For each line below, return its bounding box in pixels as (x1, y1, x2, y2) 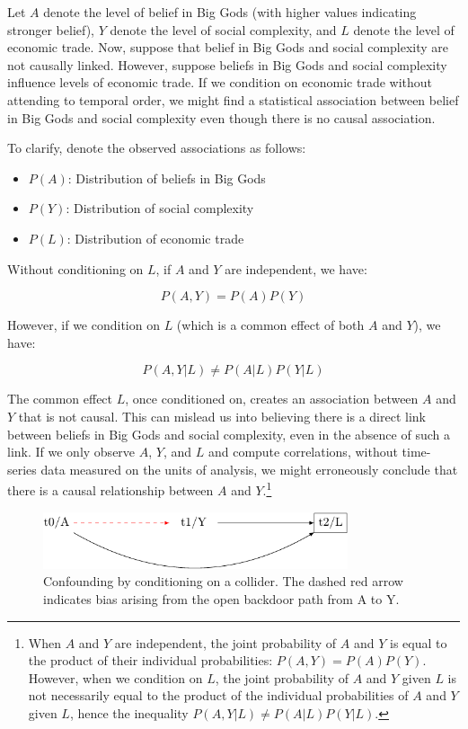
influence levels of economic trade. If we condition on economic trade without (7, 73, 433, 92)
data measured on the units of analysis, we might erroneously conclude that (40, 459, 458, 478)
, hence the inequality (69, 704, 189, 722)
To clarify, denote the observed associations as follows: (7, 138, 306, 157)
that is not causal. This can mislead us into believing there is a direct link (18, 406, 426, 425)
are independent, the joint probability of (114, 633, 337, 652)
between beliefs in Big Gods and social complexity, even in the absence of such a (7, 424, 450, 443)
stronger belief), (7, 20, 95, 39)
